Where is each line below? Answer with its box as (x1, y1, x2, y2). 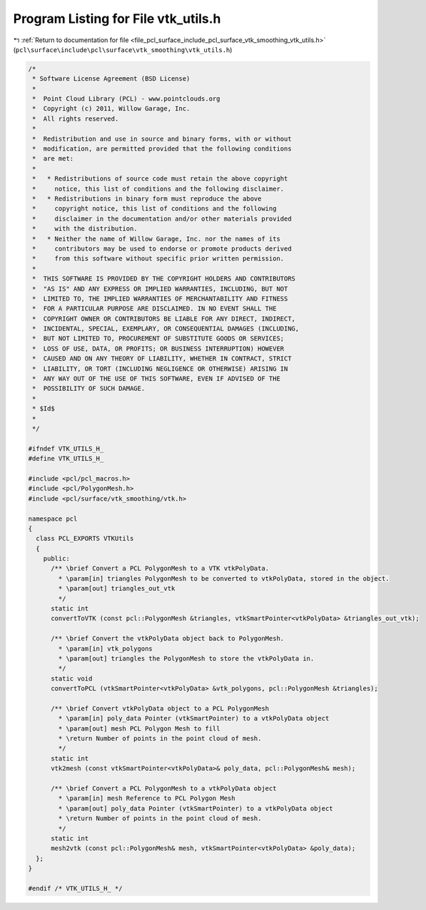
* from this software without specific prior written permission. (32, 254, 285, 263)
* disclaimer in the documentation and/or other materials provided (32, 214, 292, 223)
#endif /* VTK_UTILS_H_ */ (28, 884, 123, 892)
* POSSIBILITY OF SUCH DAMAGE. (32, 384, 146, 393)
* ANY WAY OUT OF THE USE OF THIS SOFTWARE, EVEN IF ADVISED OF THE (32, 375, 281, 383)
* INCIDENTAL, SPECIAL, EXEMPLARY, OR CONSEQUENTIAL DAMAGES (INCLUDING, (32, 325, 300, 333)
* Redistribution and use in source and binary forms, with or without (32, 134, 292, 143)
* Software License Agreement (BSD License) (32, 75, 191, 83)
